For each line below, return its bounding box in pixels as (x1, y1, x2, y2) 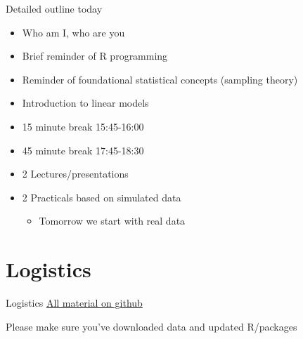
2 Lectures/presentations (22, 166, 129, 181)
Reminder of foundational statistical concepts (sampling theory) (22, 72, 298, 86)
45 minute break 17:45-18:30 (22, 142, 144, 157)
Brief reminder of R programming (22, 48, 168, 63)
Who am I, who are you (22, 25, 125, 39)
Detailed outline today (6, 1, 103, 15)
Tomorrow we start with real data (39, 213, 186, 228)
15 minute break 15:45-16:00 (22, 119, 144, 133)
